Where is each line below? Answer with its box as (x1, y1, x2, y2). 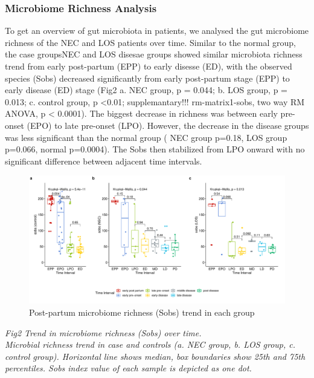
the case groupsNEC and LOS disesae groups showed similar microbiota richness (5, 48, 303, 60)
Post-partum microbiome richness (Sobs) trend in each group (29, 305, 255, 318)
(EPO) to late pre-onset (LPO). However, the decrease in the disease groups (27, 119, 309, 131)
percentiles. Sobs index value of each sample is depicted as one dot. (5, 362, 252, 374)
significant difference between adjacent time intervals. (5, 154, 202, 167)
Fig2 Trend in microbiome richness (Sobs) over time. (5, 326, 202, 339)
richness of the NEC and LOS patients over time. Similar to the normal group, (5, 36, 296, 48)
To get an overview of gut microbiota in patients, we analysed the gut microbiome (5, 24, 309, 37)
